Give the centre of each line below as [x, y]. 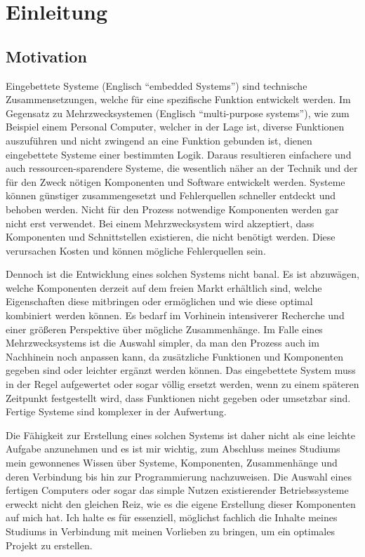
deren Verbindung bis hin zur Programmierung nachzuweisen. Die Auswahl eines [179, 476]
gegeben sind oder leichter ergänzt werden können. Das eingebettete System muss [181, 370]
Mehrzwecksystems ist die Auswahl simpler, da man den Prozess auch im [162, 343]
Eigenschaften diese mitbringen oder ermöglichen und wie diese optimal [159, 301]
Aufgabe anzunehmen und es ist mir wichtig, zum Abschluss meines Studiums [173, 449]
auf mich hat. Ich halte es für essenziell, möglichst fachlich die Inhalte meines [172, 517]
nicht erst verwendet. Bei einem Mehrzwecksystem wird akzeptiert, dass [160, 223]
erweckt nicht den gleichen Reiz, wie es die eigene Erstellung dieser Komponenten [181, 503]
